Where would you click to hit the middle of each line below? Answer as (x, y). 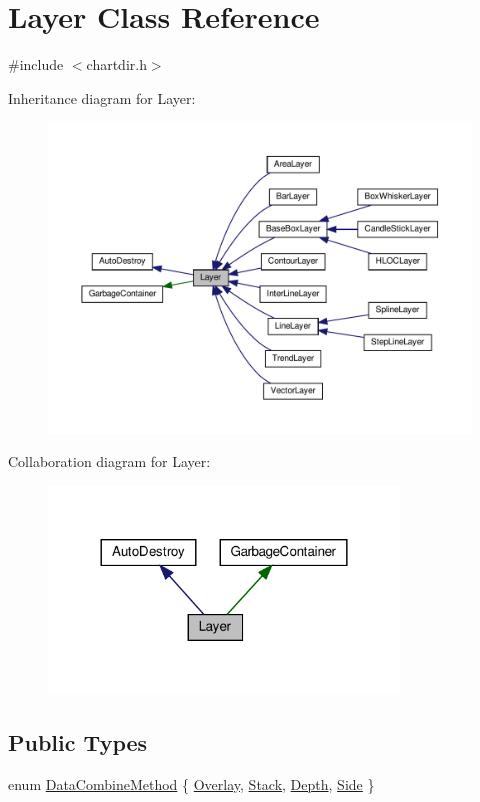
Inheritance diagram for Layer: (102, 97)
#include (36, 64)
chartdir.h (116, 64)
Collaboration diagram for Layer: (109, 461)
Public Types (78, 741)
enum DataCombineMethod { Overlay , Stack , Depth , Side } (191, 783)
